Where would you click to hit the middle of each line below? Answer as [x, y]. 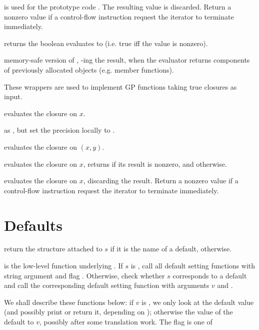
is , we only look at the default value [198, 302]
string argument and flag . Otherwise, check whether [84, 275]
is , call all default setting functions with [193, 266]
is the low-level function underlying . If [63, 266]
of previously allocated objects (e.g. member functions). [89, 69]
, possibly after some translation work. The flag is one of [126, 321]
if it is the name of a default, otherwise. [171, 249]
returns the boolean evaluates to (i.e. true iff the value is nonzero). [106, 43]
